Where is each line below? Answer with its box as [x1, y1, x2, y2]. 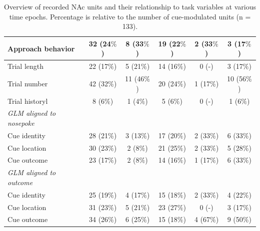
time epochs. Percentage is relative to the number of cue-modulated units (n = [9, 11, 251, 21]
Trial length [7, 61, 44, 71]
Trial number [7, 78, 48, 88]
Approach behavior [7, 43, 75, 53]
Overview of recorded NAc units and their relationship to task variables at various [4, 1, 256, 11]
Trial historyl [7, 95, 48, 106]
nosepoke [7, 117, 34, 128]
